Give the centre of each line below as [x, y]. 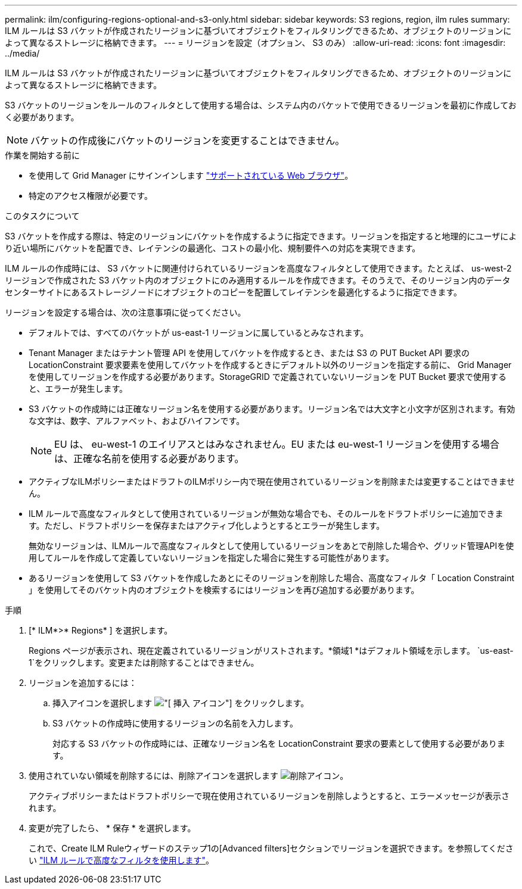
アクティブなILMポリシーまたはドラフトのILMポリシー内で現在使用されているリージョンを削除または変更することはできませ [272, 481]
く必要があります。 [42, 117]
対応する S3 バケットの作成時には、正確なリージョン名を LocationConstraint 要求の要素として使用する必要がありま [279, 743]
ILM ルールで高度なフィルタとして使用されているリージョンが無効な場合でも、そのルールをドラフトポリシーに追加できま [266, 514]
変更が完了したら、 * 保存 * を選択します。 [112, 828]
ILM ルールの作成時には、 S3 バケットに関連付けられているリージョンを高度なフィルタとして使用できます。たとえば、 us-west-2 [258, 268]
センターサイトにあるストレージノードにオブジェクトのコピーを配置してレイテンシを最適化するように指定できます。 [234, 292]
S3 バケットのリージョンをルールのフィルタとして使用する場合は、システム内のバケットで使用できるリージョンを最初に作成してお [261, 105]
